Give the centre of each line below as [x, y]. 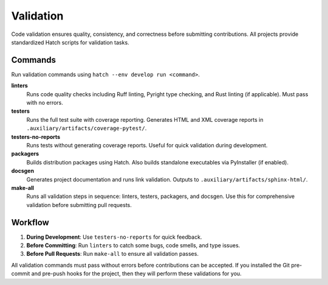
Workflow [30, 222]
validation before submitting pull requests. [79, 205]
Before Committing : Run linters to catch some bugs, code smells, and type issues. [133, 245]
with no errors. [45, 103]
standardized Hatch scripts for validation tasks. [70, 42]
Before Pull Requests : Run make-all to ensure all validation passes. [112, 254]
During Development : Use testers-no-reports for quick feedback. [114, 237]
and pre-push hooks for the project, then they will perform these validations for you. [137, 273]
